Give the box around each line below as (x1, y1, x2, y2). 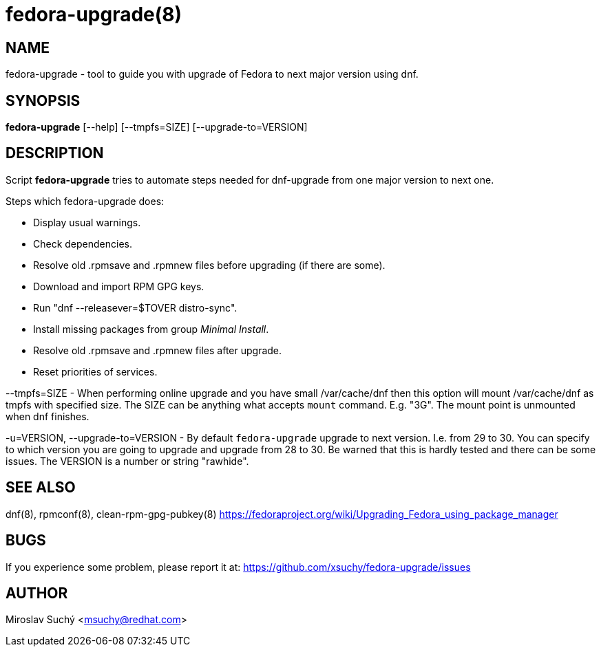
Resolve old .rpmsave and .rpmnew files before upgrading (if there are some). (33, 259, 386, 271)
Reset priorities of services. (33, 365, 158, 378)
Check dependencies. (33, 237, 133, 250)
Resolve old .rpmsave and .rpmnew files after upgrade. (33, 344, 282, 356)
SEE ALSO (6, 479, 76, 497)
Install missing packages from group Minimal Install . (33, 323, 269, 335)
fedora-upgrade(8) (6, 3, 182, 26)
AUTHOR (6, 584, 68, 602)
